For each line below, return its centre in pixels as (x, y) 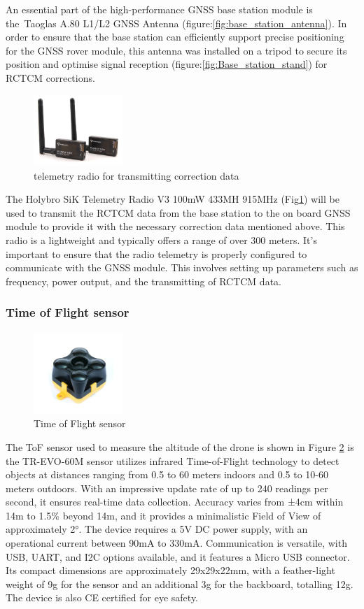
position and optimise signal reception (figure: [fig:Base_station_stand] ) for (167, 64)
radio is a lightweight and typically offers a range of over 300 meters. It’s (161, 239)
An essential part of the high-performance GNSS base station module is (159, 9)
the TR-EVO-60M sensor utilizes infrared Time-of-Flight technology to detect (173, 460)
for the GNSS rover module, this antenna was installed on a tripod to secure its (176, 50)
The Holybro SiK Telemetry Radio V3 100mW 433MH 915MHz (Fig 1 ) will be (173, 199)
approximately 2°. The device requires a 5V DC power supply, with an (157, 529)
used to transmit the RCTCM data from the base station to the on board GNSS (178, 212)
